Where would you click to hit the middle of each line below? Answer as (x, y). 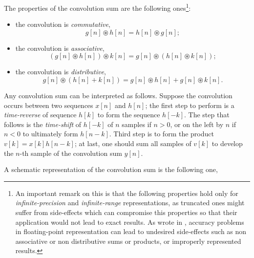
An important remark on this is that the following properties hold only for (127, 193)
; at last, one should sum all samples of (133, 143)
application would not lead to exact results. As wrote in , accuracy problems (130, 222)
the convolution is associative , (60, 48)
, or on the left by (197, 124)
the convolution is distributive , (61, 72)
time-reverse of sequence (40, 115)
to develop (227, 143)
